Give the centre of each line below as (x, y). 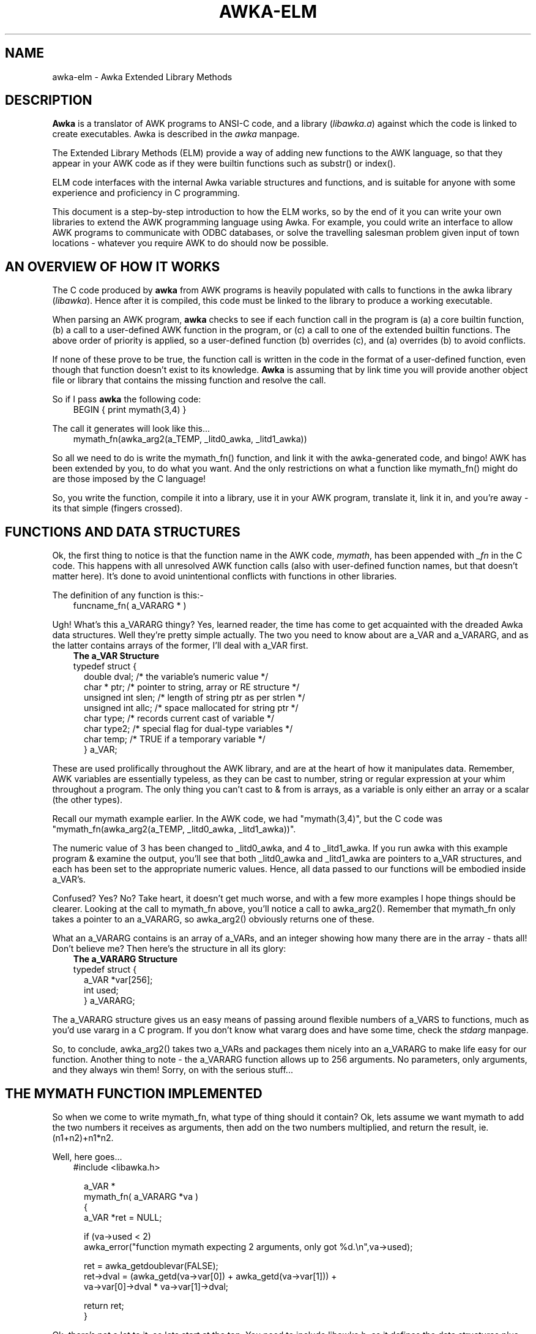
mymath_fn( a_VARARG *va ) (141, 1196)
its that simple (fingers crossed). (117, 508)
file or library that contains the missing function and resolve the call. (189, 380)
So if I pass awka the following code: (127, 399)
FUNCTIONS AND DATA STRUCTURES (123, 532)
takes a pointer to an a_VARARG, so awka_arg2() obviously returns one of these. (213, 919)
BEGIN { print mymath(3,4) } (130, 410)
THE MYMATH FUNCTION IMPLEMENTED (134, 1093)
